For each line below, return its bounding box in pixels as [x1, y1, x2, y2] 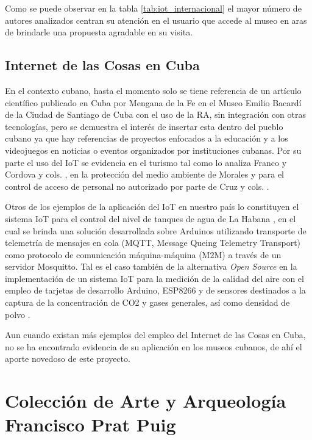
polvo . [5, 308, 30, 320]
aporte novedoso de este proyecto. [5, 352, 130, 365]
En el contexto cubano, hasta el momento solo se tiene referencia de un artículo [5, 84, 302, 96]
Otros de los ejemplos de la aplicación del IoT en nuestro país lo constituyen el [5, 200, 299, 213]
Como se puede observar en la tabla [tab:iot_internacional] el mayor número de [5, 2, 302, 14]
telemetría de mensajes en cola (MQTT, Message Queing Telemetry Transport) [5, 236, 301, 249]
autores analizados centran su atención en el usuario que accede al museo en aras [5, 13, 307, 26]
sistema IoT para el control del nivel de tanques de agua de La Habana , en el [5, 212, 296, 225]
